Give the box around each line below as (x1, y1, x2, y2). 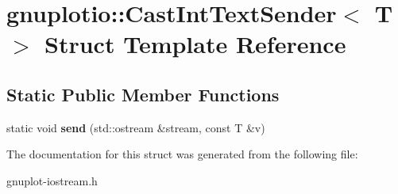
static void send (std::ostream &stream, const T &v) (6, 119, 265, 135)
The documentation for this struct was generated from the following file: (6, 146, 358, 162)
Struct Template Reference (44, 28, 346, 60)
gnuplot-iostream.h (6, 172, 98, 188)
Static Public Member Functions (6, 82, 280, 106)
